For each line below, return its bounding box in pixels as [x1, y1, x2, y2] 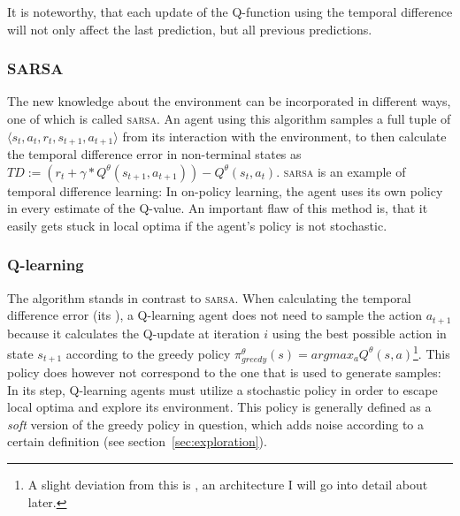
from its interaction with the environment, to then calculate [122, 126, 447, 145]
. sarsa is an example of [276, 162, 406, 180]
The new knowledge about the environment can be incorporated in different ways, [7, 92, 451, 110]
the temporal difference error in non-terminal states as [7, 145, 302, 163]
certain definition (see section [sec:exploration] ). [7, 432, 267, 451]
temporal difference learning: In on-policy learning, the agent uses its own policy [7, 181, 443, 200]
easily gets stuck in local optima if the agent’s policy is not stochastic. [7, 216, 387, 234]
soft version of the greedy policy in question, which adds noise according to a [7, 414, 425, 433]
